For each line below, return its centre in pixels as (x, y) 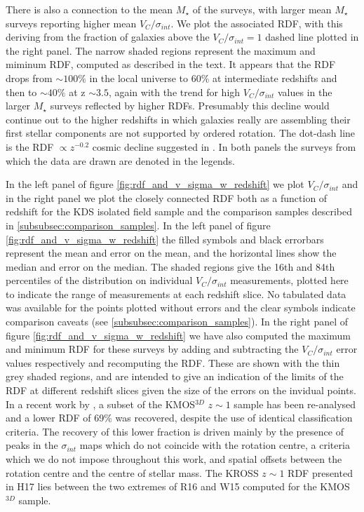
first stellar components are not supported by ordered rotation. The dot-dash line (181, 133)
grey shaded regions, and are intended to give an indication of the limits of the (175, 376)
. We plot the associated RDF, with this (257, 23)
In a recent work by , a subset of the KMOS (101, 404)
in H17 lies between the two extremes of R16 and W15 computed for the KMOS (178, 486)
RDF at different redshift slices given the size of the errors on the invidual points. (181, 390)
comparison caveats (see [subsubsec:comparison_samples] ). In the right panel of (177, 322)
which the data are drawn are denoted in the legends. (120, 160)
